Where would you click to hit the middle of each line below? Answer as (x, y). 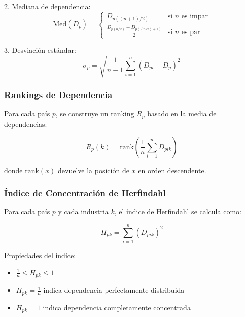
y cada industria (83, 212)
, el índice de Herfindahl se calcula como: (178, 212)
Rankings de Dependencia (58, 95)
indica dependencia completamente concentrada (117, 307)
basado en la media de (182, 114)
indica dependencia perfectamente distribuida (114, 290)
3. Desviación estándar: (40, 50)
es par (191, 32)
